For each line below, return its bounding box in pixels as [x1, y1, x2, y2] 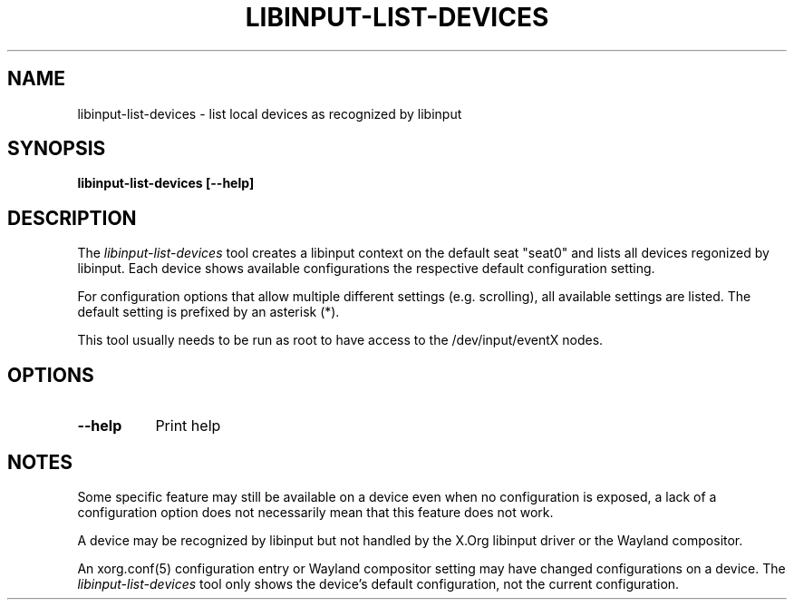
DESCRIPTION [7, 206, 137, 230]
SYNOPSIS [7, 137, 106, 161]
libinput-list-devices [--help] [77, 175, 255, 191]
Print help [155, 416, 221, 436]
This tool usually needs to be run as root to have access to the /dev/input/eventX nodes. [77, 332, 604, 348]
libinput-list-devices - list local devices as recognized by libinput [77, 105, 462, 122]
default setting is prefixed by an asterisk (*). [77, 304, 340, 320]
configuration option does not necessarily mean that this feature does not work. [77, 504, 554, 520]
